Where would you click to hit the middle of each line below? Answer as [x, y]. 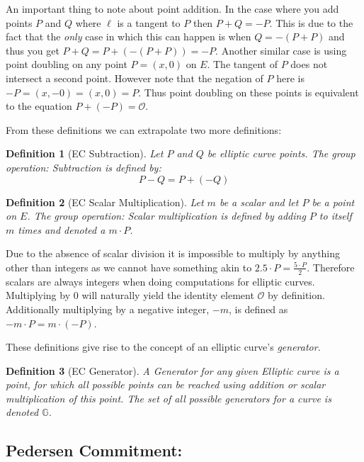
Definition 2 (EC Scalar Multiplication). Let [105, 202]
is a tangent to [149, 22]
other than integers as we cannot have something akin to [129, 267]
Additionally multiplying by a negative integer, [108, 309]
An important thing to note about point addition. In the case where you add [172, 9]
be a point [333, 202]
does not [309, 64]
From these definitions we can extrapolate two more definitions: [144, 129]
